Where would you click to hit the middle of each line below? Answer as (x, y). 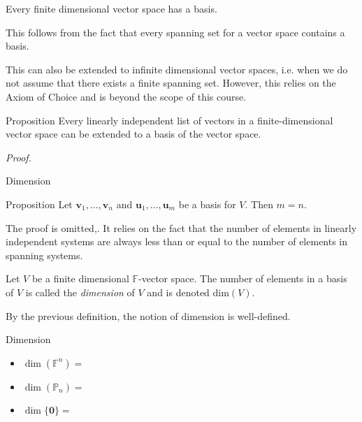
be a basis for (207, 204)
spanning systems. (44, 255)
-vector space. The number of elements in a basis (243, 278)
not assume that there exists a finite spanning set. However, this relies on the (171, 83)
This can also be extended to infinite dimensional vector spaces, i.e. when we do (177, 69)
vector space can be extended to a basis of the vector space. (133, 134)
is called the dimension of (80, 292)
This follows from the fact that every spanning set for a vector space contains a (175, 32)
